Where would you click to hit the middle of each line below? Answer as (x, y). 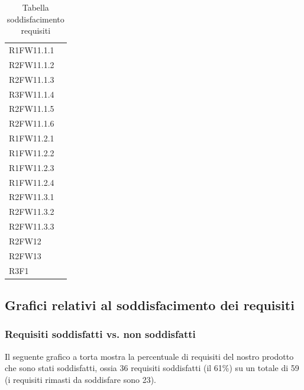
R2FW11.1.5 (32, 109)
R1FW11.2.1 (32, 138)
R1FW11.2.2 (32, 152)
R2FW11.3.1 (32, 197)
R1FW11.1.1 (32, 50)
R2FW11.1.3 (32, 79)
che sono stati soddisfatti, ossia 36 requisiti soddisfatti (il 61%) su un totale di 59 (152, 368)
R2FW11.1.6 (32, 123)
